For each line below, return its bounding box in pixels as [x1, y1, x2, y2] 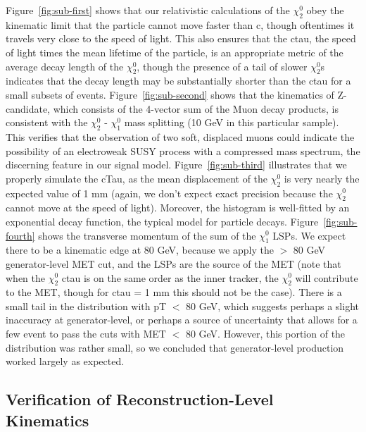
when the [6, 270, 45, 285]
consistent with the [6, 115, 88, 130]
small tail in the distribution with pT [6, 298, 167, 313]
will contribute [295, 270, 358, 285]
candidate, [6, 101, 51, 116]
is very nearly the [284, 171, 360, 185]
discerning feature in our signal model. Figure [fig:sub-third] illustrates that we [6, 157, 347, 172]
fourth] [6, 228, 35, 242]
